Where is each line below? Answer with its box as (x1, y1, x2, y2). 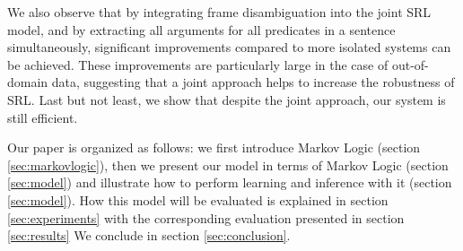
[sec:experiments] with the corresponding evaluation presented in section (7, 208, 405, 227)
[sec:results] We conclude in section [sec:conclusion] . (7, 226, 291, 245)
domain (7, 73, 48, 91)
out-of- (391, 55, 429, 74)
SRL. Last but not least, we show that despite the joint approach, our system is (7, 90, 446, 108)
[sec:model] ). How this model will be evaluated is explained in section (7, 190, 389, 209)
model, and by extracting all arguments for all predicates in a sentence (7, 20, 396, 39)
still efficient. (7, 108, 78, 126)
